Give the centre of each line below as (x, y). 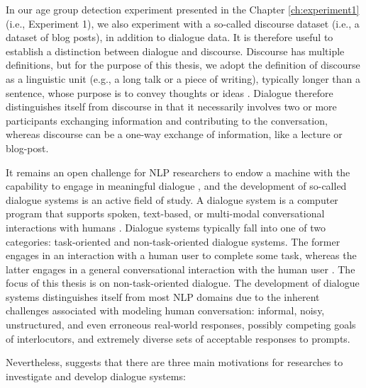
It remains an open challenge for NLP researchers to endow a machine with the (178, 172)
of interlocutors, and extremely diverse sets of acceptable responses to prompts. (178, 338)
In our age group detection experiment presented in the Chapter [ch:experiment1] (183, 9)
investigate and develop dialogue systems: (96, 376)
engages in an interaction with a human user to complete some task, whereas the (181, 255)
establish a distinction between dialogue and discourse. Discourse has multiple (175, 51)
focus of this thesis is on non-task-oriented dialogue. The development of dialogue (183, 283)
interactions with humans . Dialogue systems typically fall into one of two (166, 227)
